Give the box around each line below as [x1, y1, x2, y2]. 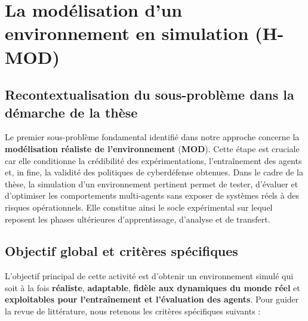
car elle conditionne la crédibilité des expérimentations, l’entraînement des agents [5, 154, 302, 166]
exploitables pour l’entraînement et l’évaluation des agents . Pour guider [5, 293, 299, 305]
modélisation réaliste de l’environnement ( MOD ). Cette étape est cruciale [5, 142, 300, 155]
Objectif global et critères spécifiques [5, 242, 238, 260]
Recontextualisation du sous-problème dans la [5, 85, 294, 104]
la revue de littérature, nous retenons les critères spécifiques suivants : [5, 305, 261, 317]
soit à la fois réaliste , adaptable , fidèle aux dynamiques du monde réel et [5, 281, 300, 294]
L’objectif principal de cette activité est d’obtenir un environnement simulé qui [5, 270, 294, 282]
